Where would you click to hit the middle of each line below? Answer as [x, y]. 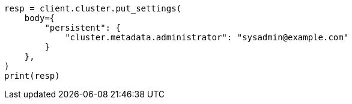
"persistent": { [83, 28]
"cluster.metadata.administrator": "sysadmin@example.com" [207, 37]
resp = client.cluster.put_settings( [93, 8]
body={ [40, 18]
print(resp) [32, 76]
